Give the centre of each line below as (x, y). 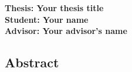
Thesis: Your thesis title (54, 8)
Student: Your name (47, 19)
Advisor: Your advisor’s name (66, 31)
